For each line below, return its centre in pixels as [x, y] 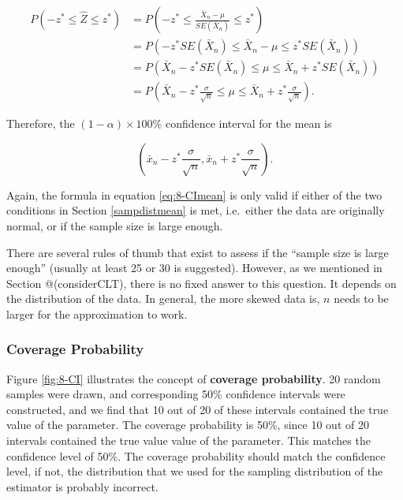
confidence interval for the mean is [248, 123]
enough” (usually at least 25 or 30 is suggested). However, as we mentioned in [194, 268]
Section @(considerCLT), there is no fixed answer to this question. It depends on [201, 283]
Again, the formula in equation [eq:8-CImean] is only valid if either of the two [194, 194]
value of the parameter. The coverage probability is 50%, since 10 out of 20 [188, 425]
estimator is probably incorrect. [82, 486]
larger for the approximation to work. [97, 313]
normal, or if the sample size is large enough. [115, 225]
